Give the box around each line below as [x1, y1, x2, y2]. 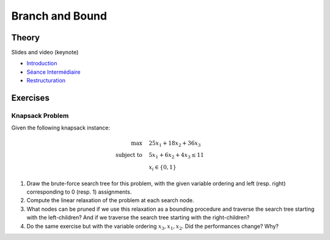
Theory [11, 32, 40, 43]
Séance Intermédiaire [26, 68, 81, 76]
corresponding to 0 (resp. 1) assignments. [26, 188, 132, 195]
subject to [115, 151, 143, 159]
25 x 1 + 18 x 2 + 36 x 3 [148, 139, 201, 148]
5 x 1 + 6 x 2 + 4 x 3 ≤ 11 [148, 151, 204, 160]
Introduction [26, 60, 57, 67]
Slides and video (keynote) [11, 49, 79, 56]
